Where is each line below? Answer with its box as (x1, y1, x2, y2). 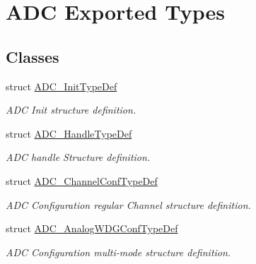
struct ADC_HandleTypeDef (6, 126, 132, 140)
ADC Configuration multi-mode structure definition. (6, 244, 231, 259)
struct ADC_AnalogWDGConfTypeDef (6, 221, 178, 236)
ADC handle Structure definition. (6, 150, 151, 164)
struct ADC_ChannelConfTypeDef (6, 173, 158, 188)
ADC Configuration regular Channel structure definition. (6, 197, 251, 212)
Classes (6, 45, 59, 67)
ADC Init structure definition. (6, 102, 136, 117)
